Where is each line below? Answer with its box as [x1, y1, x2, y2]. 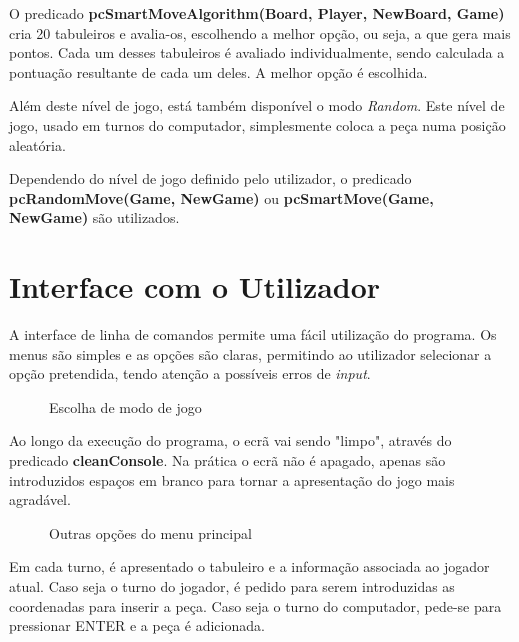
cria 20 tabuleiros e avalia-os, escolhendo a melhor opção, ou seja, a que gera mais [9, 22, 511, 43]
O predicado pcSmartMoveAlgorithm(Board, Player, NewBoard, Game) [9, 3, 505, 23]
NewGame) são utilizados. [9, 207, 180, 228]
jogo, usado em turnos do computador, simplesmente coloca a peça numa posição [9, 114, 506, 135]
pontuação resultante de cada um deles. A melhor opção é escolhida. [9, 61, 428, 82]
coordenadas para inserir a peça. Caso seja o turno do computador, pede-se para [9, 595, 502, 616]
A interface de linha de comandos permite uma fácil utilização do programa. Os [9, 324, 497, 345]
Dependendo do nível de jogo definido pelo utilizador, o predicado [9, 168, 412, 189]
